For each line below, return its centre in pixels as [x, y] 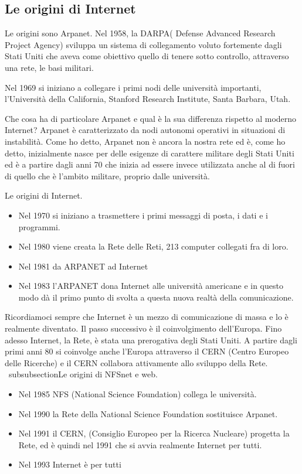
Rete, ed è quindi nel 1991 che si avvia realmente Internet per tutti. [140, 444]
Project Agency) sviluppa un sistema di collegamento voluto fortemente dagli [143, 44]
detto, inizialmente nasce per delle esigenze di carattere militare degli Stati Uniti [150, 153]
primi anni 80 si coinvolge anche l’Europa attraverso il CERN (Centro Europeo [147, 351]
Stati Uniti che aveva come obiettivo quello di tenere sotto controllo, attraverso [147, 56]
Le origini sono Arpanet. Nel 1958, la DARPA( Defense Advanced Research [140, 33]
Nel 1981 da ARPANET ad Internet [83, 266]
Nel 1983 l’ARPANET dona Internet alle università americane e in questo [151, 286]
